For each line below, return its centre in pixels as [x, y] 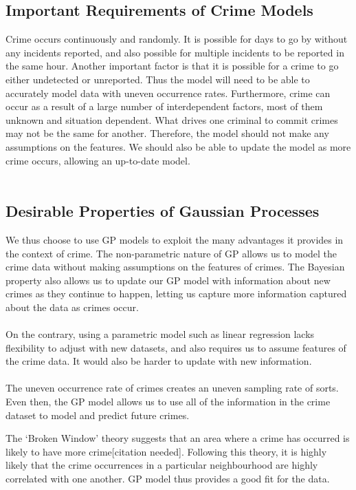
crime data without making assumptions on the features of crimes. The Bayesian [175, 267]
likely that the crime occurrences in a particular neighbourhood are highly [162, 465]
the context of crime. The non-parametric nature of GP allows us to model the [171, 253]
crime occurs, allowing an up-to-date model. [98, 160]
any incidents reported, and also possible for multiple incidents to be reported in [175, 52]
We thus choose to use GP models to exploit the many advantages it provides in [175, 239]
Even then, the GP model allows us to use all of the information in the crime [168, 402]
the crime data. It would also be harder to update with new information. [159, 361]
